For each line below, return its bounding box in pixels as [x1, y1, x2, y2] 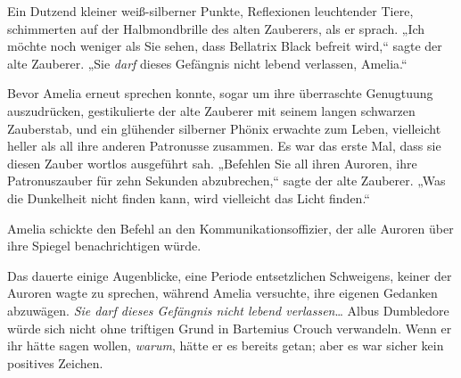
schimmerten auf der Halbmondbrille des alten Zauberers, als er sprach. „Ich [7, 19, 425, 37]
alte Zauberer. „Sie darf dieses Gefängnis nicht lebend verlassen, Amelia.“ [7, 53, 407, 72]
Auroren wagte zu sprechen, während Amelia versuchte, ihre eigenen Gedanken [7, 283, 438, 302]
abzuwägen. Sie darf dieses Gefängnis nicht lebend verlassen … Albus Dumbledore [7, 300, 449, 319]
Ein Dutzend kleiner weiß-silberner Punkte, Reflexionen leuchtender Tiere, [7, 2, 414, 20]
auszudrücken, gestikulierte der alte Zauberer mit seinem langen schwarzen [7, 101, 416, 119]
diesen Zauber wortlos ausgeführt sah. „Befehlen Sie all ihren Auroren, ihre [7, 153, 417, 172]
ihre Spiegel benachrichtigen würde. [7, 236, 202, 255]
